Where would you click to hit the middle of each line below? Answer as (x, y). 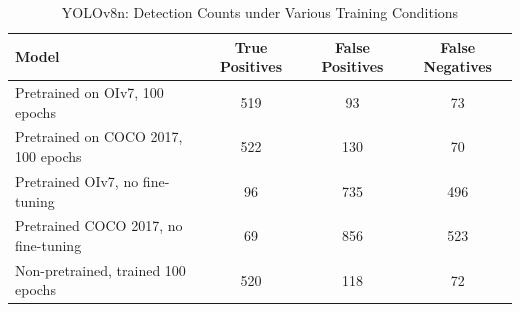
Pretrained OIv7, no (77, 180)
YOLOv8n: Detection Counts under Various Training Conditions (260, 12)
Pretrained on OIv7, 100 (89, 92)
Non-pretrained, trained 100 (100, 269)
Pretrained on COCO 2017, (99, 136)
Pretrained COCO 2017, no (99, 225)
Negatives (457, 66)
